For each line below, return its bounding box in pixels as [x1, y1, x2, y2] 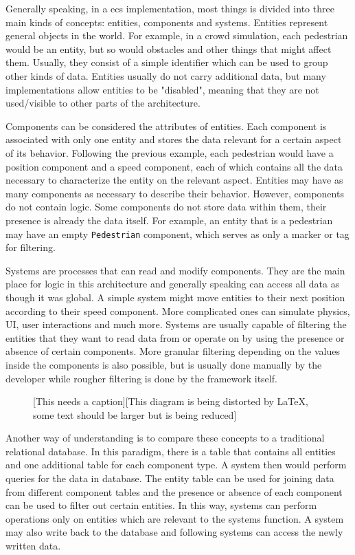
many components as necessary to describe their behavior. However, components [5, 186, 344, 200]
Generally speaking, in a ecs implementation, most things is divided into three [5, 1, 334, 15]
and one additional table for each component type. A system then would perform [5, 457, 347, 472]
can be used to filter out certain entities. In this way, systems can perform [5, 498, 317, 512]
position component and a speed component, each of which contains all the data [5, 159, 343, 173]
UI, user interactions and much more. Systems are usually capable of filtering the [5, 317, 347, 331]
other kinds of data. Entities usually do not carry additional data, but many [5, 68, 326, 83]
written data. [5, 538, 61, 553]
